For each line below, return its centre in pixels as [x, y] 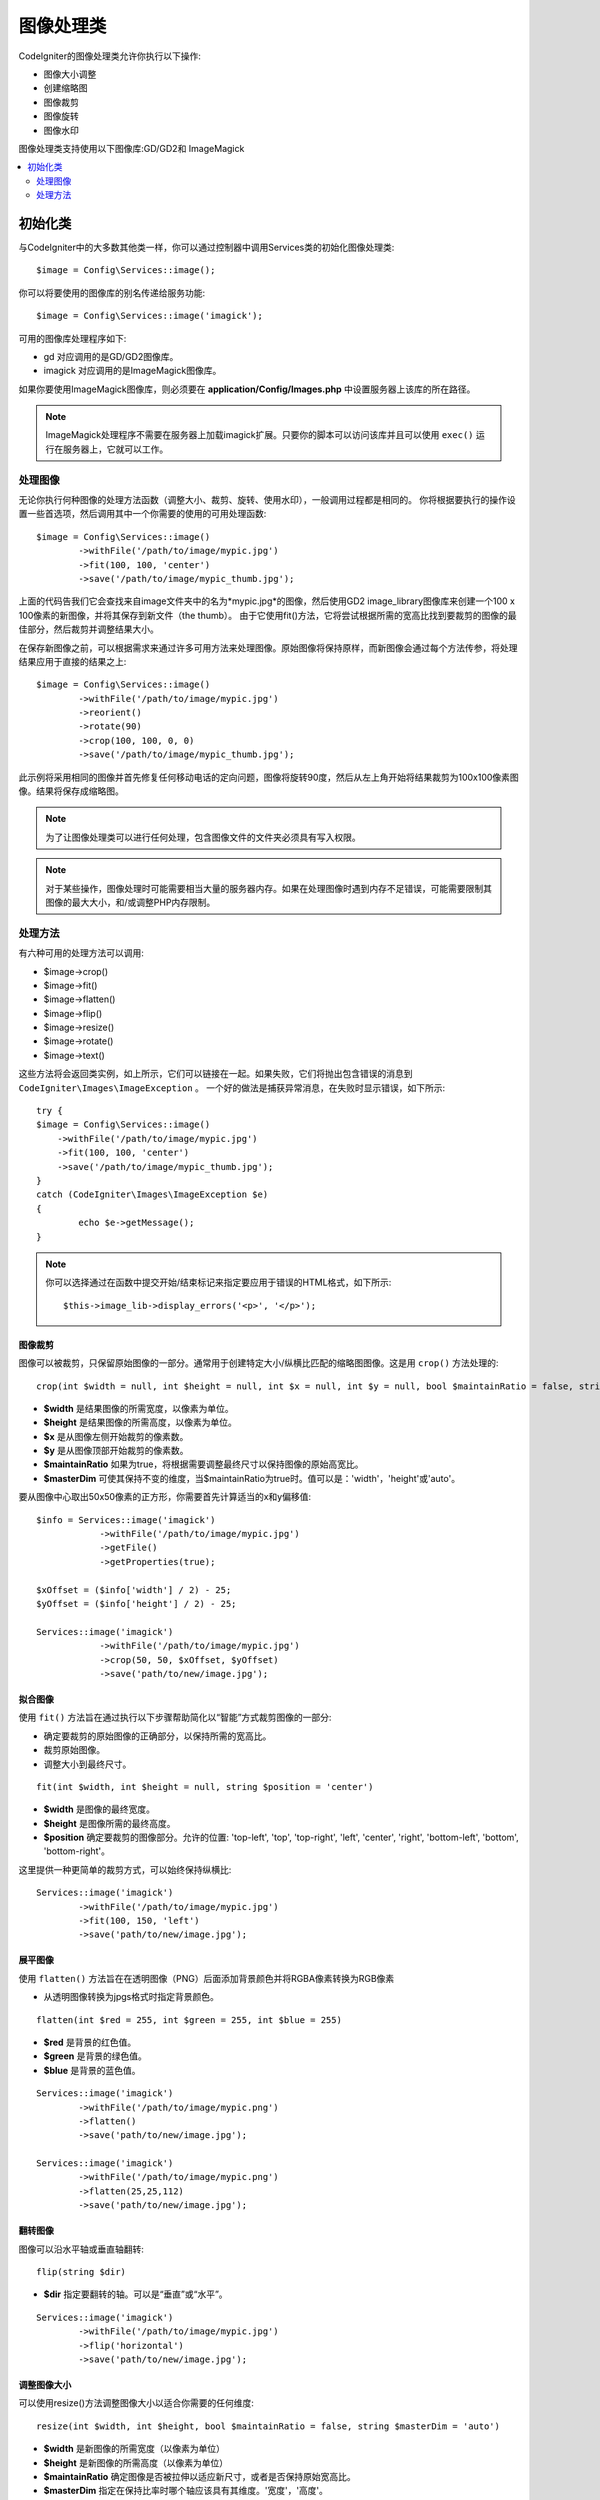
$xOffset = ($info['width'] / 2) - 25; [134, 1589]
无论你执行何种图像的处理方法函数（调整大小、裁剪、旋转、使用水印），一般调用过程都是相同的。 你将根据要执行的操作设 [267, 500]
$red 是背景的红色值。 [90, 2042]
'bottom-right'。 [76, 1851]
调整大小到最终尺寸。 [87, 1764]
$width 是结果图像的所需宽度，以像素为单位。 [138, 1408]
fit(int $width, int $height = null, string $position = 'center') [205, 1786]
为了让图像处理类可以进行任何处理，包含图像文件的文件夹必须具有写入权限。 [203, 837]
